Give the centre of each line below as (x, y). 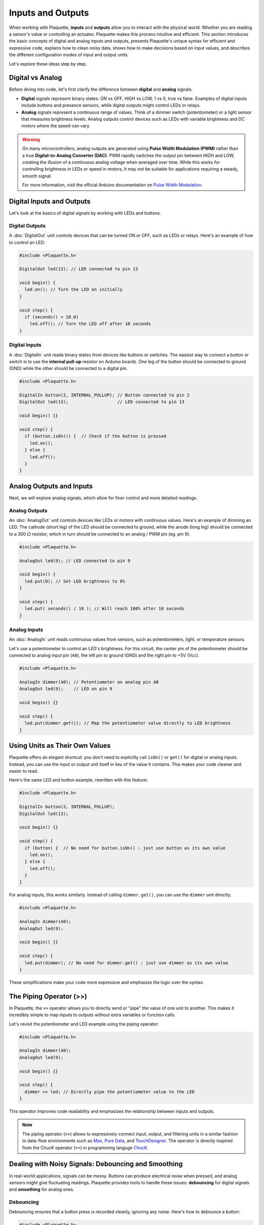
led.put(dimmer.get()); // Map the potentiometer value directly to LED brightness (128, 723)
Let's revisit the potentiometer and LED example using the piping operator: (84, 1024)
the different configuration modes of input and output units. (69, 55)
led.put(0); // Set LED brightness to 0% (75, 581)
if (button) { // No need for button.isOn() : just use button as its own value (125, 848)
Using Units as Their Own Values (60, 746)
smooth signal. (37, 176)
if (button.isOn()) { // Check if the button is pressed (96, 436)
